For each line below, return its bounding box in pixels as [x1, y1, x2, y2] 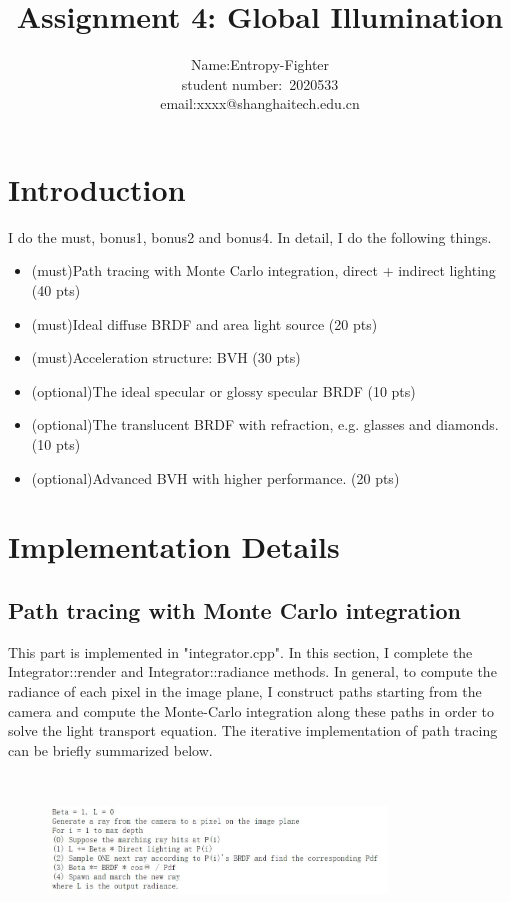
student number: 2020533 [181, 73, 339, 94]
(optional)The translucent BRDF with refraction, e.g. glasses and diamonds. [31, 414, 499, 435]
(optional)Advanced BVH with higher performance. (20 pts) [31, 467, 400, 488]
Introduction [8, 168, 186, 209]
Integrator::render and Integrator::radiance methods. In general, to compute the [8, 661, 497, 682]
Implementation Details [8, 526, 340, 567]
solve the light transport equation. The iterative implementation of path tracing [8, 720, 498, 741]
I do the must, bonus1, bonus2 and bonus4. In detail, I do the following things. [8, 226, 492, 247]
